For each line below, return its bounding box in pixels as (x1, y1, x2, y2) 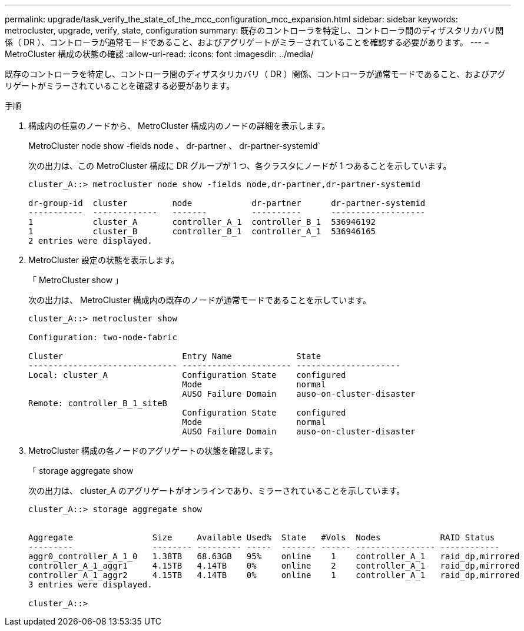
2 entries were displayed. (28, 236, 152, 245)
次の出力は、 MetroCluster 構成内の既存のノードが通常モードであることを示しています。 (28, 295, 371, 305)
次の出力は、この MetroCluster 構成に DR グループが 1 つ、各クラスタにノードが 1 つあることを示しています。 (28, 161, 452, 171)
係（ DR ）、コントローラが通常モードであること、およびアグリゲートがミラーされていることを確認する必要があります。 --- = (5, 37, 490, 47)
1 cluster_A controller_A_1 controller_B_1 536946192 (28, 217, 376, 227)
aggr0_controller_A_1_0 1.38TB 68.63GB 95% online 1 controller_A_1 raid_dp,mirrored (28, 552, 520, 561)
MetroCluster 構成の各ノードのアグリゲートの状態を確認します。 (28, 446, 278, 456)
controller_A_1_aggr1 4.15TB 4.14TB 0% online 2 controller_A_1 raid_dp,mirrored (28, 561, 520, 570)
